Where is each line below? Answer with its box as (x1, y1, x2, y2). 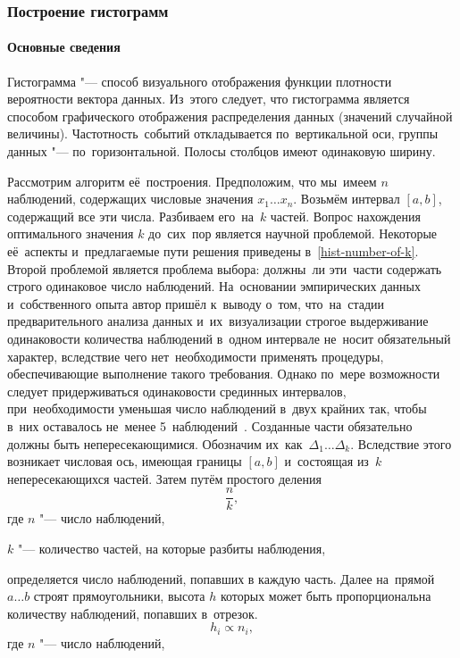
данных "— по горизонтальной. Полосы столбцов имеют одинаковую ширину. (7, 142, 436, 161)
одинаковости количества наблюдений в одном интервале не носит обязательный (7, 329, 451, 347)
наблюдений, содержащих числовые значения (7, 189, 254, 208)
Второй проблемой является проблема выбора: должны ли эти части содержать (7, 259, 442, 278)
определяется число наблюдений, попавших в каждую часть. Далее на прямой (7, 569, 435, 587)
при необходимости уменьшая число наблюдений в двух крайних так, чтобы (7, 399, 427, 418)
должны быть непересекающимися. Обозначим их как (7, 434, 303, 453)
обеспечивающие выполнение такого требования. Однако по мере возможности (7, 364, 440, 383)
